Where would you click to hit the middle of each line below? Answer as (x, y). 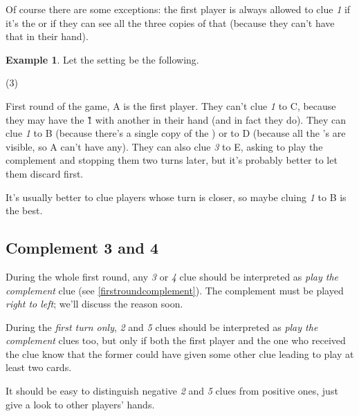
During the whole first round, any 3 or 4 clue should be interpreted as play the (172, 276)
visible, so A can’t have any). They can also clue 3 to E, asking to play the (164, 146)
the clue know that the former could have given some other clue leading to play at (180, 353)
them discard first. (45, 173)
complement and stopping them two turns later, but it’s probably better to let (172, 160)
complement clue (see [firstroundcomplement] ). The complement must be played (175, 290)
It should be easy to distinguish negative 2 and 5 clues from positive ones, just (172, 391)
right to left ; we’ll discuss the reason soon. (94, 304)
